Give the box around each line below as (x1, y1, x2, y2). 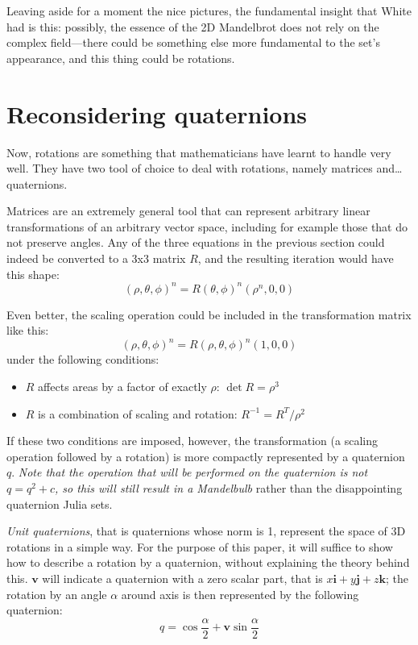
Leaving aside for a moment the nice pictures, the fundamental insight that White (6, 2, 412, 19)
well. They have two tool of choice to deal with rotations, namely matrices (6, 160, 373, 177)
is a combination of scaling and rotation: (38, 405, 238, 422)
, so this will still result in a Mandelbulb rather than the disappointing (55, 480, 403, 496)
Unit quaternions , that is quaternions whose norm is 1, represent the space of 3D (6, 522, 406, 539)
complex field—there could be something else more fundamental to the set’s (6, 34, 380, 51)
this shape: (6, 265, 60, 282)
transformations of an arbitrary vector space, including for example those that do (6, 218, 408, 235)
